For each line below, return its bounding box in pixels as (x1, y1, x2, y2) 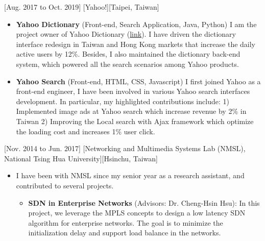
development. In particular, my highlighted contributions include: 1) (16, 95, 229, 106)
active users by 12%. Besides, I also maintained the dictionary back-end (16, 49, 240, 59)
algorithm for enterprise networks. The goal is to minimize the (28, 217, 223, 228)
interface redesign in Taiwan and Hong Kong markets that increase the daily (16, 38, 256, 49)
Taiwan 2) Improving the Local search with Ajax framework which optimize (16, 115, 254, 126)
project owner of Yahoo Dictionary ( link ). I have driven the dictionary (16, 29, 236, 39)
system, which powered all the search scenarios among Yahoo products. (16, 58, 239, 69)
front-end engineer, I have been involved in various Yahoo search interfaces (16, 86, 250, 97)
